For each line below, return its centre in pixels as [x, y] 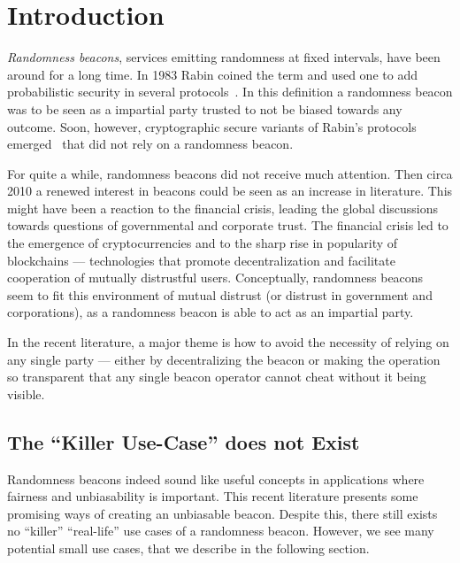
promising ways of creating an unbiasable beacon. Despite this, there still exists [222, 513]
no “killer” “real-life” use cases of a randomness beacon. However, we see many [221, 531]
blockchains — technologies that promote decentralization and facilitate [201, 260]
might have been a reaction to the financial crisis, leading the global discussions [223, 208]
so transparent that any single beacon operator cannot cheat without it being [217, 377]
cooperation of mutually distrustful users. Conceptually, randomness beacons [215, 278]
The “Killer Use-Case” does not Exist [184, 441]
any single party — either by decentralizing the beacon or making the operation [224, 359]
